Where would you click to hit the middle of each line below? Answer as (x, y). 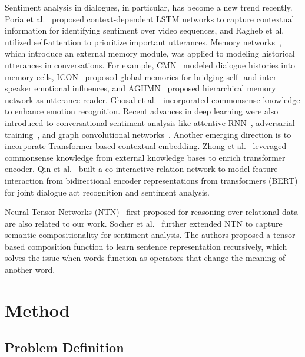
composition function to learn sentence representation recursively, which (157, 246)
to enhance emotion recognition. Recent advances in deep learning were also (142, 111)
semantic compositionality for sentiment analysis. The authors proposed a (138, 235)
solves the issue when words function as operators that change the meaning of (145, 258)
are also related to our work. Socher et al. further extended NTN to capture (144, 223)
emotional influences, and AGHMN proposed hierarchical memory (155, 88)
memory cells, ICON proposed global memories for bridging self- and (131, 76)
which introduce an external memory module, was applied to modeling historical (150, 53)
